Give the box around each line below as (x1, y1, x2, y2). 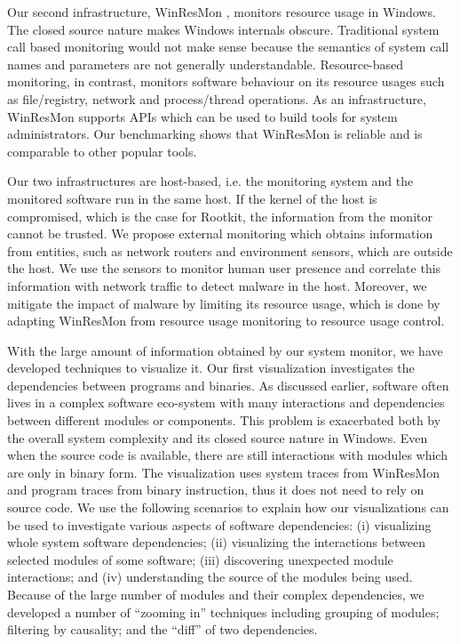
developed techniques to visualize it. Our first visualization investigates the (7, 358, 415, 377)
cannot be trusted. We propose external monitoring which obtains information (7, 224, 433, 243)
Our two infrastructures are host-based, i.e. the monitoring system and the (7, 172, 414, 190)
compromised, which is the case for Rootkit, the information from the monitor (7, 206, 432, 225)
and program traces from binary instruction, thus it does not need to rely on (7, 480, 424, 499)
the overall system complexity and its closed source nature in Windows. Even (7, 428, 428, 447)
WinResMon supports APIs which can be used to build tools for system (7, 107, 398, 125)
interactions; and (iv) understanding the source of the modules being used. (7, 568, 413, 586)
